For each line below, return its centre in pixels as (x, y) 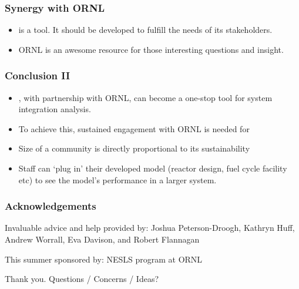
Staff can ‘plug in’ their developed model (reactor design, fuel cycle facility (153, 168)
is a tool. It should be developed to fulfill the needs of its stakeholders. (145, 30)
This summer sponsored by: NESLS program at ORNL (104, 259)
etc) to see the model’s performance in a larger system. (117, 179)
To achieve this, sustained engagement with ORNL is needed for (134, 128)
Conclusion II (38, 75)
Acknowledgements (51, 206)
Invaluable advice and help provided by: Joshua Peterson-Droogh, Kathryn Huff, (150, 228)
